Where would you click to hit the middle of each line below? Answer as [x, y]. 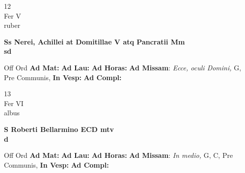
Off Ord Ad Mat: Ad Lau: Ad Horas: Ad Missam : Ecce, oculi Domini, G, [123, 67]
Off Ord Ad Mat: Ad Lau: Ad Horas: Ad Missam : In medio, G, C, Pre [119, 155]
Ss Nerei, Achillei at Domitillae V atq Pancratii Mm [95, 41]
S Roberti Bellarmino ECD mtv [59, 129]
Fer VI [14, 103]
